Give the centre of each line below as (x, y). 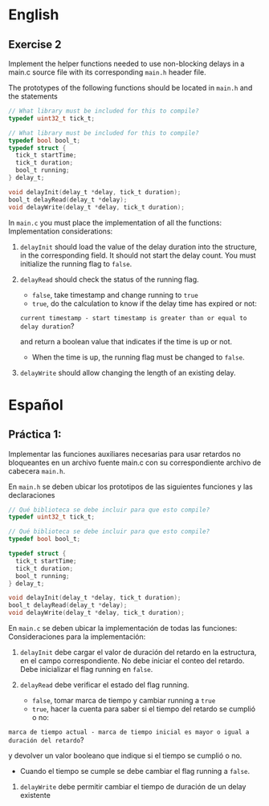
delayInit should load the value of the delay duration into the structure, (138, 246)
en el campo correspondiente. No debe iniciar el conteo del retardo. (132, 661)
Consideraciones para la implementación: (77, 637)
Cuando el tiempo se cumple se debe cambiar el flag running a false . (135, 771)
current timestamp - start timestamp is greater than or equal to (133, 318)
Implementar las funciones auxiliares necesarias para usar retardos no (124, 454)
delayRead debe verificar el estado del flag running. (104, 685)
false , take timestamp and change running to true (115, 295)
